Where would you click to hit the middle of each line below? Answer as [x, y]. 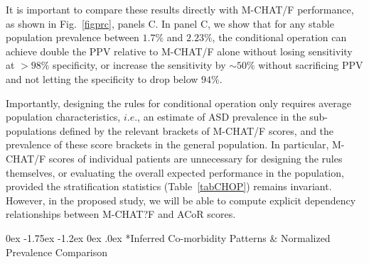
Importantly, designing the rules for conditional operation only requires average [178, 103]
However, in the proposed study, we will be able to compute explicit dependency [181, 200]
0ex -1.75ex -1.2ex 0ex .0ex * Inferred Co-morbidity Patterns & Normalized [168, 237]
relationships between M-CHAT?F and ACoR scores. [121, 214]
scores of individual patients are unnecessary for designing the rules [196, 158]
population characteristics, [63, 117]
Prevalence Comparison [57, 252]
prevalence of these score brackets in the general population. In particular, [167, 144]
